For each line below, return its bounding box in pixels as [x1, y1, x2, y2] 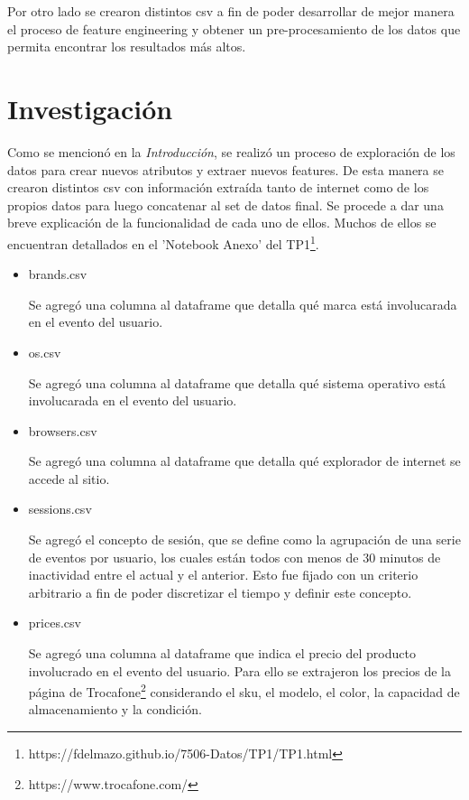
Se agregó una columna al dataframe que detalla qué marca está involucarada [28, 294, 457, 313]
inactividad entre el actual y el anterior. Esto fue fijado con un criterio [28, 565, 418, 584]
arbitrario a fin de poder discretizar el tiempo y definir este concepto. [28, 582, 412, 601]
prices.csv [28, 613, 81, 632]
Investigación [7, 89, 173, 126]
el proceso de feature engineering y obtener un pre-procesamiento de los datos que [7, 19, 461, 38]
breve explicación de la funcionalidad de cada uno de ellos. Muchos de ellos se [7, 213, 437, 232]
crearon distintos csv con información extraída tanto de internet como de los [7, 178, 429, 197]
